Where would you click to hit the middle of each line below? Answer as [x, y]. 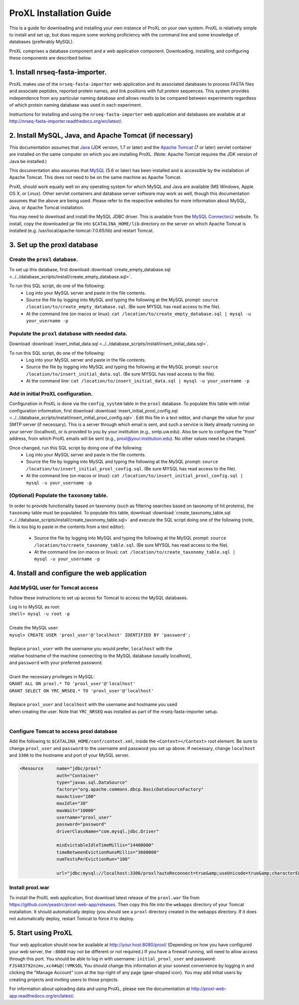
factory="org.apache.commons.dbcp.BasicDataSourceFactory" [130, 790]
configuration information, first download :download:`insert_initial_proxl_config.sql [93, 410]
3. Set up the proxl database [54, 245]
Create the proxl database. [44, 259]
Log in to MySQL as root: [35, 607]
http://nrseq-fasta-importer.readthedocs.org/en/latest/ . [66, 121]
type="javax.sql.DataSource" [92, 782]
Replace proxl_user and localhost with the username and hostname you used [93, 704]
